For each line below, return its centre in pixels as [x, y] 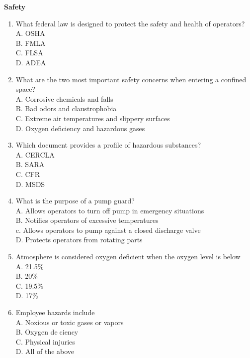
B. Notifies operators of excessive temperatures [87, 220]
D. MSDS [30, 184]
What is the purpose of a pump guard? [75, 201]
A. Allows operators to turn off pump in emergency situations [110, 210]
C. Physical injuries [45, 341]
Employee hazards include [55, 312]
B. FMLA [31, 43]
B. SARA [30, 164]
